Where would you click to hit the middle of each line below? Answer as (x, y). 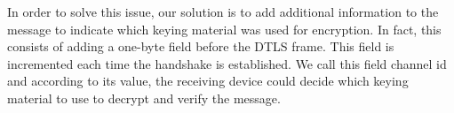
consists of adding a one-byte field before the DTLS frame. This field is (201, 46)
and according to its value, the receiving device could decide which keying (208, 81)
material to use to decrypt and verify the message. (144, 98)
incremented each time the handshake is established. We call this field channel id (227, 63)
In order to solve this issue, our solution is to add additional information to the (223, 11)
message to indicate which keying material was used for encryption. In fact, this (224, 29)
